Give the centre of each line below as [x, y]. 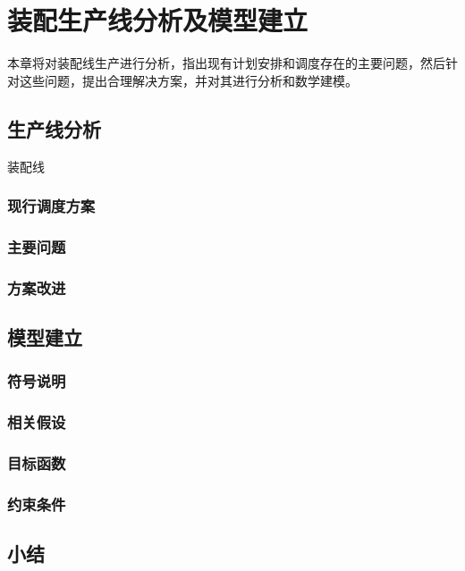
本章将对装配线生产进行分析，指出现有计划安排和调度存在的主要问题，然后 [226, 63]
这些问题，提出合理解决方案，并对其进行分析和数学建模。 [188, 80]
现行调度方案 [51, 206]
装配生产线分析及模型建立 [158, 20]
